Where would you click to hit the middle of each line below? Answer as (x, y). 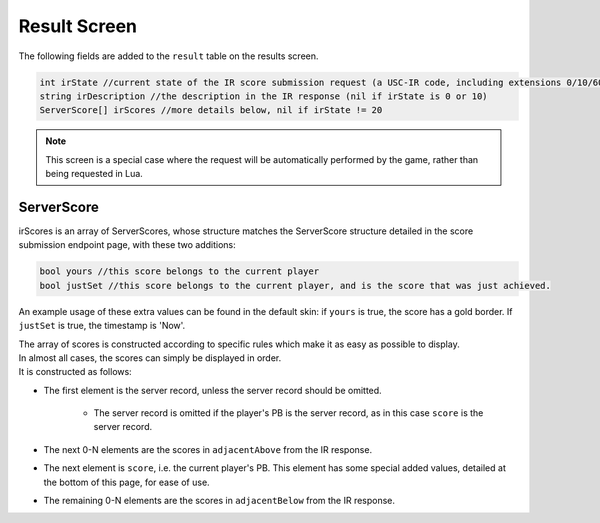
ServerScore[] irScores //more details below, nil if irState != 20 (211, 110)
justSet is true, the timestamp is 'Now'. (102, 326)
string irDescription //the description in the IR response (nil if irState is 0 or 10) (264, 96)
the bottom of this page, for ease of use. (126, 482)
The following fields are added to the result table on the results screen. (168, 56)
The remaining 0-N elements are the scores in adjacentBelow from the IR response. (219, 501)
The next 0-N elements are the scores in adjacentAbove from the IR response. (208, 449)
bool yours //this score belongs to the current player (179, 271)
